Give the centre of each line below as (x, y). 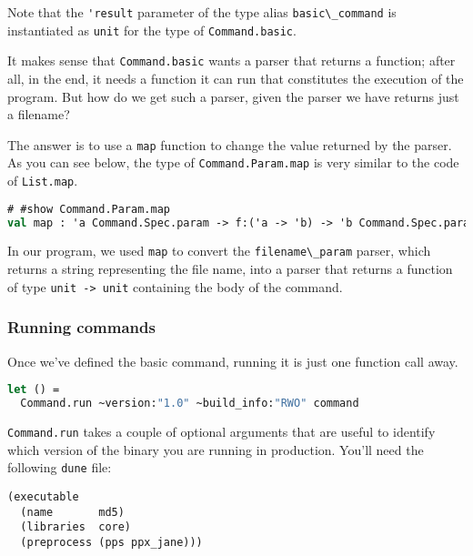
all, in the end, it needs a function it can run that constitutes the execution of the (236, 78)
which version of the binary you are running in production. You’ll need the (216, 449)
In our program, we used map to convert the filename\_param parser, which (219, 251)
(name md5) (72, 512)
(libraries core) (76, 527)
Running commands (81, 327)
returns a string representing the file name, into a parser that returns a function (230, 269)
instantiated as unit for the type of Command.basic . (152, 30)
